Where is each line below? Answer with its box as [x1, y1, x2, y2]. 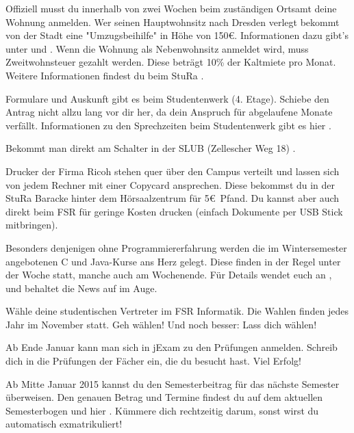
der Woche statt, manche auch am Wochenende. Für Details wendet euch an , [5, 267, 332, 282]
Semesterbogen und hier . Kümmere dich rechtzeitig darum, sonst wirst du [5, 403, 319, 417]
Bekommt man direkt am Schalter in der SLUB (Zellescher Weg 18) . [5, 141, 296, 155]
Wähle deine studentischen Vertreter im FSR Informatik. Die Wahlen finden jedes [5, 304, 349, 318]
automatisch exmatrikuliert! [5, 417, 123, 431]
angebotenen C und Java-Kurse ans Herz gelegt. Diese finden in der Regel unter [5, 254, 341, 268]
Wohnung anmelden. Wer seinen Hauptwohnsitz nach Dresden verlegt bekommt [5, 14, 340, 29]
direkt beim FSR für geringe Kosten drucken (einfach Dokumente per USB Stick [5, 204, 343, 218]
